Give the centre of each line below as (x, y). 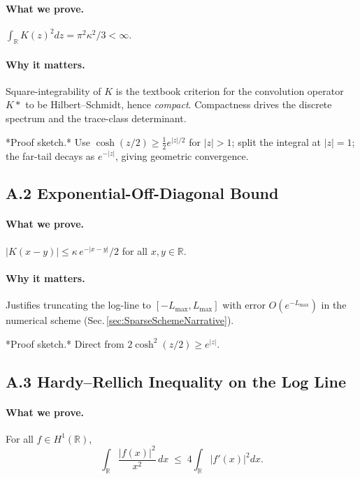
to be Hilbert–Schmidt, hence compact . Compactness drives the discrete (179, 104)
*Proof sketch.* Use (48, 141)
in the (334, 305)
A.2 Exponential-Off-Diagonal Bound (142, 193)
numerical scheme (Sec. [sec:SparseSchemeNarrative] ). (120, 320)
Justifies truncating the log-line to (79, 305)
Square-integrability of (53, 90)
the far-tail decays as (50, 155)
